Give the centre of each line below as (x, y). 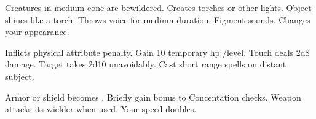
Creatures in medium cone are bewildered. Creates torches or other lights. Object (158, 7)
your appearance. (37, 32)
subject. (20, 76)
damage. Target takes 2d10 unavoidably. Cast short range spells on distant (146, 64)
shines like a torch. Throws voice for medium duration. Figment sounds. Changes (158, 19)
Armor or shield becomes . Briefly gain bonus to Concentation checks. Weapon (153, 97)
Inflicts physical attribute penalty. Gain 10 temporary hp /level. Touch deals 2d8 (157, 52)
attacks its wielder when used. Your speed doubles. (101, 109)
